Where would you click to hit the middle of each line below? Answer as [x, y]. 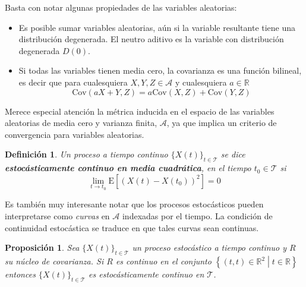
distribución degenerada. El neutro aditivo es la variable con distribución [151, 39]
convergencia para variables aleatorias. [75, 134]
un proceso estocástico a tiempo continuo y [209, 247]
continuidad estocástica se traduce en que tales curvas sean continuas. [132, 227]
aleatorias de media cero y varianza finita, [81, 123]
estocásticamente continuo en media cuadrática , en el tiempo [128, 168]
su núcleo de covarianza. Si [54, 261]
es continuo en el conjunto [163, 261]
